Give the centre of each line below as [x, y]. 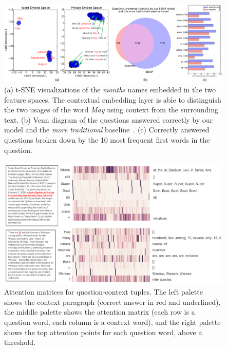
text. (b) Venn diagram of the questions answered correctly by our [109, 119]
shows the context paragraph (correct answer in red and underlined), [112, 302]
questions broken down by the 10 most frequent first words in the [107, 139]
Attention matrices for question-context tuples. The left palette [103, 292]
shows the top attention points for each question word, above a [103, 332]
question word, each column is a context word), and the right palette [112, 322]
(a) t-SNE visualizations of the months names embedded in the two [110, 89]
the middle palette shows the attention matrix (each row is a [100, 312]
